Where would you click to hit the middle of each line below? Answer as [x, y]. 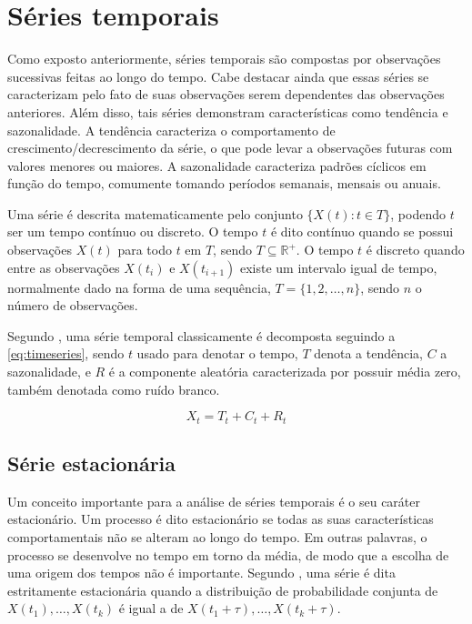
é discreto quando [415, 250]
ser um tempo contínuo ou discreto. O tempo [133, 231]
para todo [145, 250]
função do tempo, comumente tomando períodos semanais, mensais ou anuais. [224, 183]
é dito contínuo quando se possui [362, 231]
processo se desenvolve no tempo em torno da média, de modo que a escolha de [228, 554]
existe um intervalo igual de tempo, [338, 267]
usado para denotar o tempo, [217, 353]
